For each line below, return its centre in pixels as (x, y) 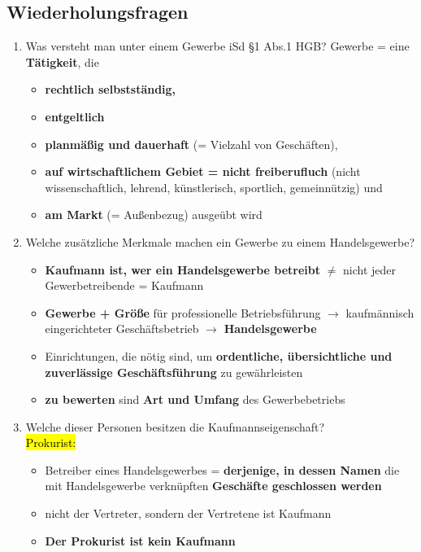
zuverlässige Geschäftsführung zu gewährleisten (174, 372)
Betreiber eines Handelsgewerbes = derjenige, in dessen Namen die (222, 469)
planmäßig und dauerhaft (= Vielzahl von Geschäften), (191, 144)
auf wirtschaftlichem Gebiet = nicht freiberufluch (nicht (203, 171)
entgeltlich (75, 116)
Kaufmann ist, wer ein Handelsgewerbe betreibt (183, 269)
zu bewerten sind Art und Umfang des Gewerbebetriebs (195, 399)
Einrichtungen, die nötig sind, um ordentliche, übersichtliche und (219, 355)
